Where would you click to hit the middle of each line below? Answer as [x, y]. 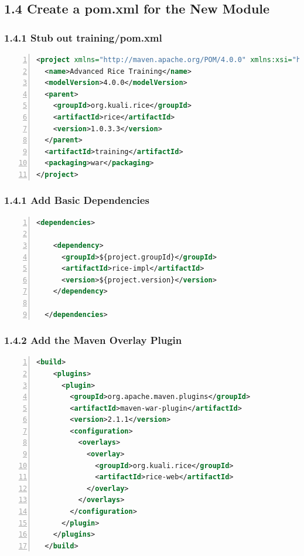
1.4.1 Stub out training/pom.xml [83, 37]
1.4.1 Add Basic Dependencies [77, 200]
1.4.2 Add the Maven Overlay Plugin [93, 340]
